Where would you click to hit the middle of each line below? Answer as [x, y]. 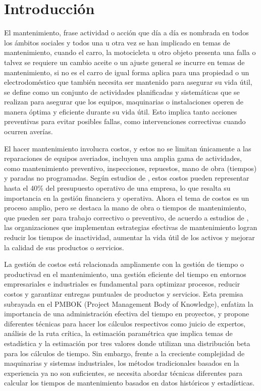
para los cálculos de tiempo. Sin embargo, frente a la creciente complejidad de [124, 353]
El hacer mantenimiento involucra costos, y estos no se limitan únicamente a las [128, 148]
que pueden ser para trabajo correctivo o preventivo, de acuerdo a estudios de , [126, 217]
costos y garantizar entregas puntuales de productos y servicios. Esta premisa [124, 293]
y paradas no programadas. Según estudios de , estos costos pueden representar [127, 178]
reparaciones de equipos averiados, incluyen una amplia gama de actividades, [123, 158]
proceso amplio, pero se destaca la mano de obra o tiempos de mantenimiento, [125, 208]
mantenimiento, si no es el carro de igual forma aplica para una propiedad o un [127, 72]
